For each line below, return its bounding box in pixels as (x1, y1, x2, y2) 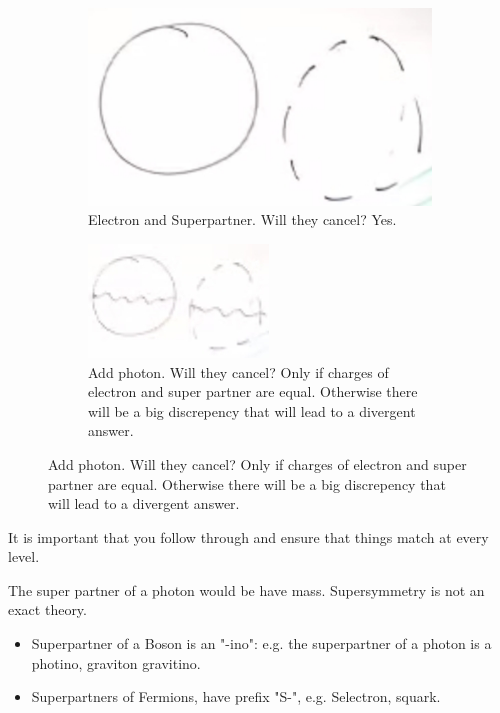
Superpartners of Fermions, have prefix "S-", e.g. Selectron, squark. (31, 686, 441, 707)
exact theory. (8, 599, 87, 620)
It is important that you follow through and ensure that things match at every (8, 526, 489, 547)
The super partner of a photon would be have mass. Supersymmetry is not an (8, 579, 485, 600)
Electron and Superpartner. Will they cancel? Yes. (88, 209, 397, 230)
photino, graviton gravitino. (31, 652, 201, 673)
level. (8, 546, 40, 567)
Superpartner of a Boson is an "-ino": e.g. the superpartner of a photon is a (31, 633, 492, 654)
